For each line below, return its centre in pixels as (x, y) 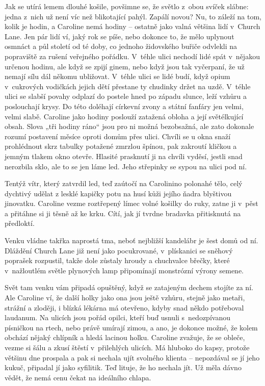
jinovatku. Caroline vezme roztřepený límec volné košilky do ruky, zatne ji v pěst (131, 203)
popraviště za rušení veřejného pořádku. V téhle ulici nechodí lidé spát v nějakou (132, 56)
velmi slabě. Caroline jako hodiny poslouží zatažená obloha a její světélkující (124, 116)
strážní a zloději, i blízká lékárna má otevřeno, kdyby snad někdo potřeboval (124, 307)
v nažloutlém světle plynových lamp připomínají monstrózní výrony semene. (124, 270)
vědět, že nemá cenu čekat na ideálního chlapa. (78, 377)
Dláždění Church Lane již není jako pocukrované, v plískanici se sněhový (119, 250)
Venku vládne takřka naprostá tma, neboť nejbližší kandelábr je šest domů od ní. (131, 240)
